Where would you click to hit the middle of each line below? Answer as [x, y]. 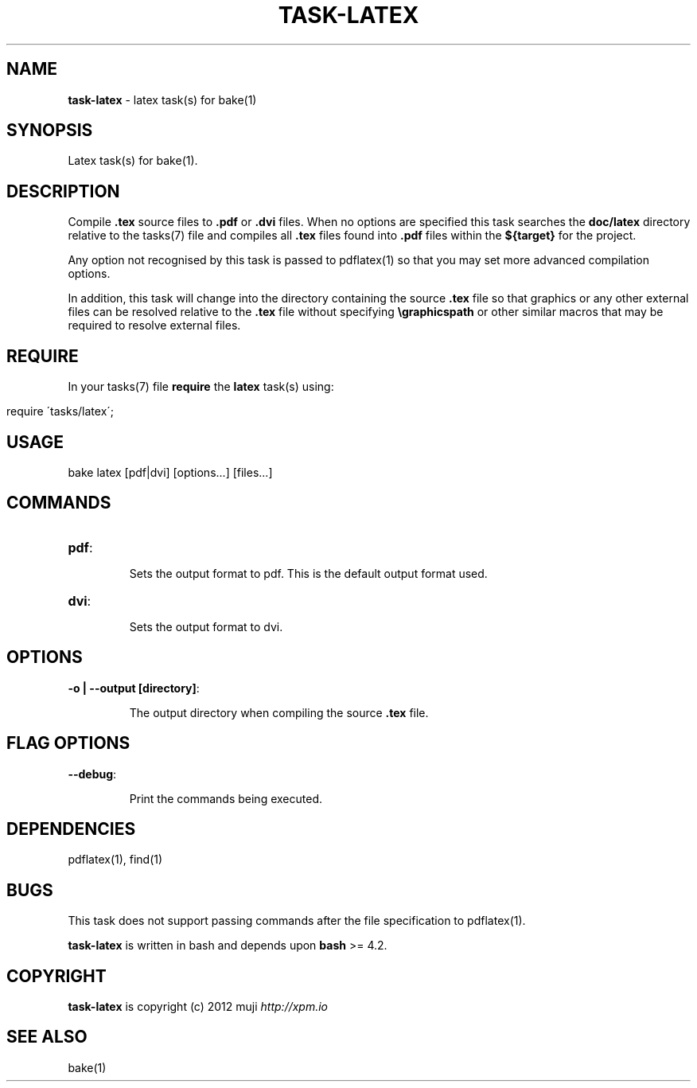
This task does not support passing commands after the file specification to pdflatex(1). [297, 921]
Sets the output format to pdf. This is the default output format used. [308, 573]
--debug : [92, 774]
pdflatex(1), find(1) [115, 860]
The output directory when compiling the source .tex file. [279, 712]
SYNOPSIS [50, 131]
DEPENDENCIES [71, 829]
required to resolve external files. [154, 326]
